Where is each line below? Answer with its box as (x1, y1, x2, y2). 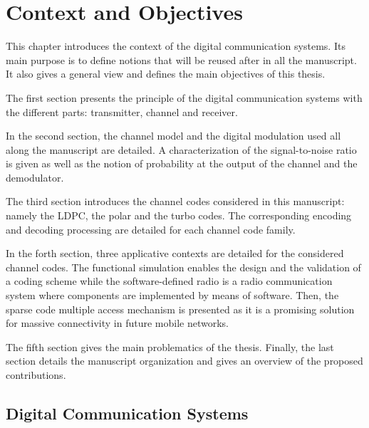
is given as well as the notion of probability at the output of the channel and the (6, 156, 358, 171)
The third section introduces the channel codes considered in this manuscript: (6, 194, 345, 209)
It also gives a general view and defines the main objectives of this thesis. (6, 66, 326, 81)
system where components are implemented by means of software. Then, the (6, 288, 339, 303)
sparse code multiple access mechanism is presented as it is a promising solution (6, 301, 355, 316)
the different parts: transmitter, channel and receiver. (6, 104, 238, 119)
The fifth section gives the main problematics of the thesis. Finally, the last (6, 339, 334, 354)
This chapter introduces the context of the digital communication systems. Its (6, 38, 345, 53)
